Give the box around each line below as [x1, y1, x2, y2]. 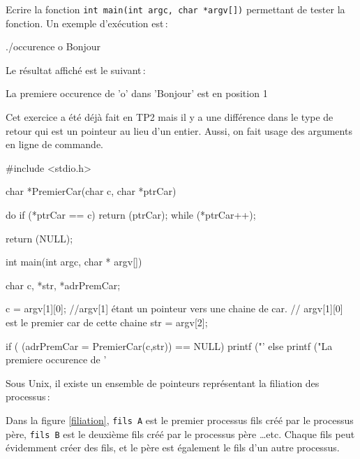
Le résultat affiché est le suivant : [6, 62, 146, 77]
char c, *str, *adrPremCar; [6, 277, 121, 292]
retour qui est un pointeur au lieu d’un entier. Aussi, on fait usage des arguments [6, 123, 352, 138]
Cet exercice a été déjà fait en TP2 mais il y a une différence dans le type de [6, 110, 333, 124]
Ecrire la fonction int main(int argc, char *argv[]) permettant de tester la [6, 2, 345, 16]
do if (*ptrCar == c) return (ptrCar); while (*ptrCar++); [6, 207, 256, 221]
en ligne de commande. [6, 137, 103, 152]
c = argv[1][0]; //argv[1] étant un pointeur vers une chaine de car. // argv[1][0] [6, 301, 343, 316]
